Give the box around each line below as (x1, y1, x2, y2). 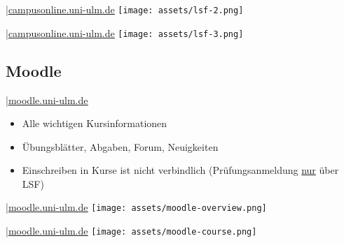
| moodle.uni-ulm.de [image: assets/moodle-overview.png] (6, 200, 267, 214)
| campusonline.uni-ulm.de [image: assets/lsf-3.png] (6, 25, 244, 40)
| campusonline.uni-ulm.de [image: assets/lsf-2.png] (6, 2, 244, 16)
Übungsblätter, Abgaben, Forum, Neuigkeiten (22, 139, 219, 154)
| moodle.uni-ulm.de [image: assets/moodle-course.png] (6, 223, 257, 238)
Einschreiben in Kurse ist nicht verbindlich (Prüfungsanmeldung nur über (22, 163, 339, 177)
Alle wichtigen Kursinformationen (22, 116, 167, 131)
